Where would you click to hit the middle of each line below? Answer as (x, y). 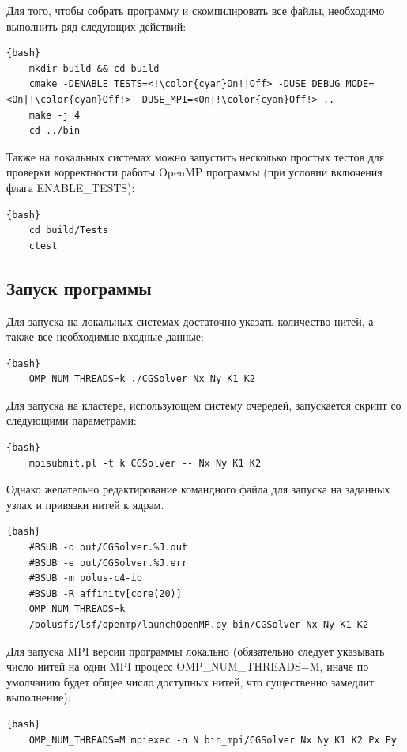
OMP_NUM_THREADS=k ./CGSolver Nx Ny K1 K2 (142, 379)
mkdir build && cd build (94, 68)
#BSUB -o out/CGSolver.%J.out (108, 548)
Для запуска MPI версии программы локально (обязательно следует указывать (196, 650)
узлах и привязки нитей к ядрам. (85, 504)
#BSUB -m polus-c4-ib (85, 578)
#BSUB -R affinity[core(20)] (105, 593)
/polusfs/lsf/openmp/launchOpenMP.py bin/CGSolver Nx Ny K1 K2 (199, 625)
